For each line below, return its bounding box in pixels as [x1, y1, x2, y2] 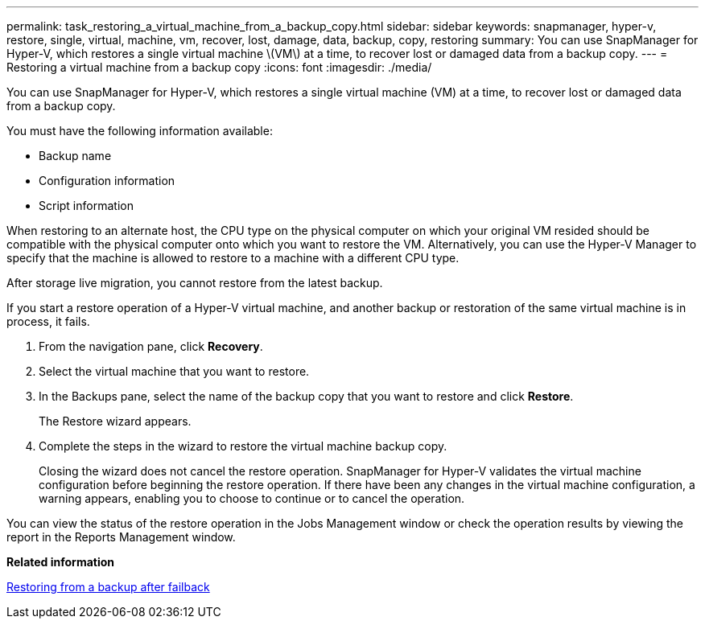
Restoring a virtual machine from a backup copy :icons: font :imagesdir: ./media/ [6, 60, 432, 74]
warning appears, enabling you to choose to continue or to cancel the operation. [39, 491, 465, 505]
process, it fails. [6, 315, 90, 328]
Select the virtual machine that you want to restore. [39, 364, 310, 378]
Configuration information [39, 174, 175, 187]
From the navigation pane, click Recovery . [39, 339, 263, 353]
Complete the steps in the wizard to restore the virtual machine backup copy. [39, 439, 447, 453]
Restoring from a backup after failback [6, 580, 210, 594]
